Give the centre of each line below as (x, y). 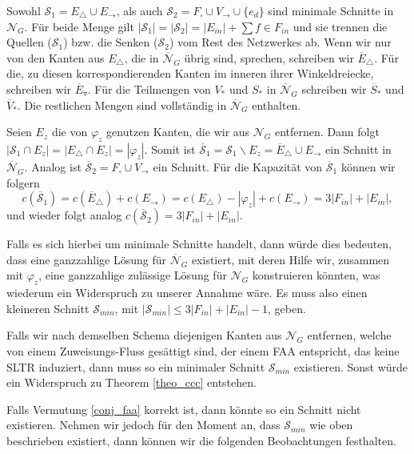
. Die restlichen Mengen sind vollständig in (122, 104)
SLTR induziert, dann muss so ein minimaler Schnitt (136, 366)
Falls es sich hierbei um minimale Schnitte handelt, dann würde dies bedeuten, (199, 244)
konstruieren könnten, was (316, 275)
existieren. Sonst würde (351, 366)
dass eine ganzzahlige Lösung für (86, 259)
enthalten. (277, 104)
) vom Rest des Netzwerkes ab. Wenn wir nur (280, 42)
